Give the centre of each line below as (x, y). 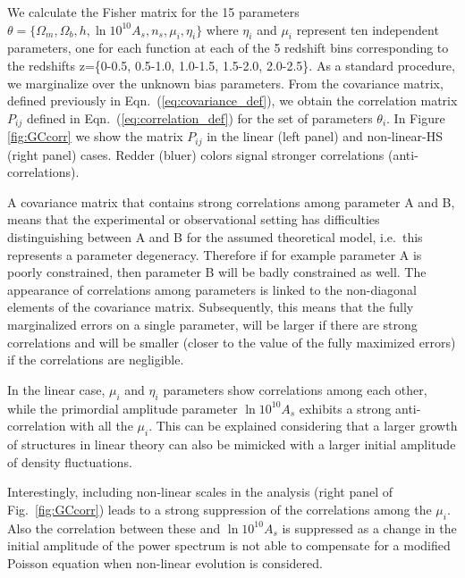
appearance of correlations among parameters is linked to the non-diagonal (212, 289)
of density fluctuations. (70, 461)
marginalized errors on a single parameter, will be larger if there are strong (212, 325)
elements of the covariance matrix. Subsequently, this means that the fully (211, 307)
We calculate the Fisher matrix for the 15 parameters (153, 12)
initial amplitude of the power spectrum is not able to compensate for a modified (229, 545)
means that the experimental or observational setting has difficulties (194, 219)
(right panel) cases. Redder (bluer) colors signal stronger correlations (196, 154)
